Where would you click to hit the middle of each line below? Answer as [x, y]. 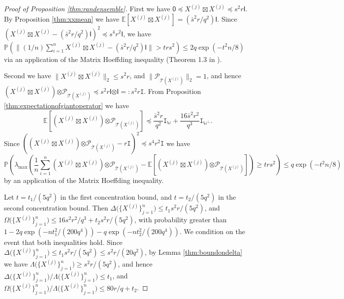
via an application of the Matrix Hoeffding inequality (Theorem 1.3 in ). [113, 59]
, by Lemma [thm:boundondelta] [194, 252]
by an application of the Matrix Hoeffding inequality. [84, 180]
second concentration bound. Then [56, 208]
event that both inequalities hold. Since [63, 242]
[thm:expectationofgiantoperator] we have [67, 105]
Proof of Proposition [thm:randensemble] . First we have [87, 9]
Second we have [28, 75]
